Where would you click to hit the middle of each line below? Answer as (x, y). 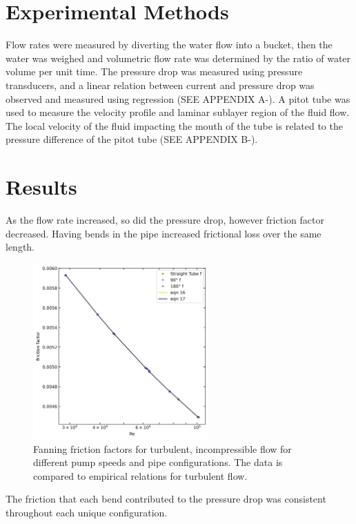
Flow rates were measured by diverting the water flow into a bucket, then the (169, 45)
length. (20, 247)
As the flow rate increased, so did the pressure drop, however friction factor (165, 220)
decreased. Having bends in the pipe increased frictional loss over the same (164, 233)
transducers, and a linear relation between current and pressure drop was (160, 85)
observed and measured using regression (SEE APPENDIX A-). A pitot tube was (178, 98)
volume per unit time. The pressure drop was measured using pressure (154, 71)
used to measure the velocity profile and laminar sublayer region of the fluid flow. (178, 112)
